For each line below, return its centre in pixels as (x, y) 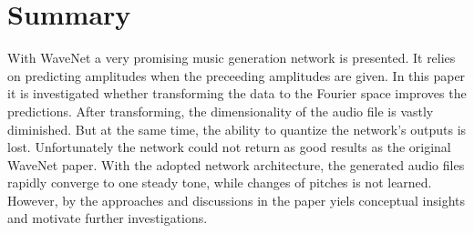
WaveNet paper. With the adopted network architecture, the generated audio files (236, 164)
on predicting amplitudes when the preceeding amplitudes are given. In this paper (237, 75)
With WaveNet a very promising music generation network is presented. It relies (232, 58)
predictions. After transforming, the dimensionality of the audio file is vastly (221, 111)
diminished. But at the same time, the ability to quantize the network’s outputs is (237, 129)
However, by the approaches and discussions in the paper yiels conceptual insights (236, 200)
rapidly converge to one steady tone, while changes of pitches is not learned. (220, 182)
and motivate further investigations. (108, 218)
